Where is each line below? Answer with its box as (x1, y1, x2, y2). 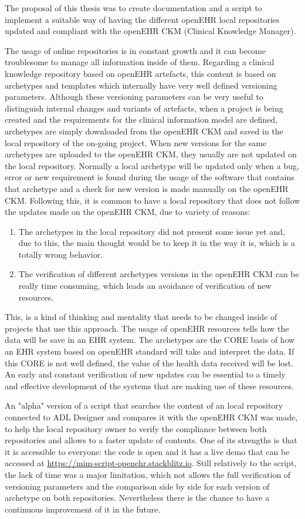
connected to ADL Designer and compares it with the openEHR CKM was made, (5, 411, 298, 423)
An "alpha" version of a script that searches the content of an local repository (5, 399, 283, 412)
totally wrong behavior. (18, 248, 103, 260)
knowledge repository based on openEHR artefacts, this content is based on (5, 67, 276, 79)
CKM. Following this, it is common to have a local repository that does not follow (5, 194, 300, 206)
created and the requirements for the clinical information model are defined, (5, 113, 278, 126)
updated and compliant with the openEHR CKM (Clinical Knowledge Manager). (5, 25, 296, 37)
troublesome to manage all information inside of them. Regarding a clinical (5, 56, 274, 68)
